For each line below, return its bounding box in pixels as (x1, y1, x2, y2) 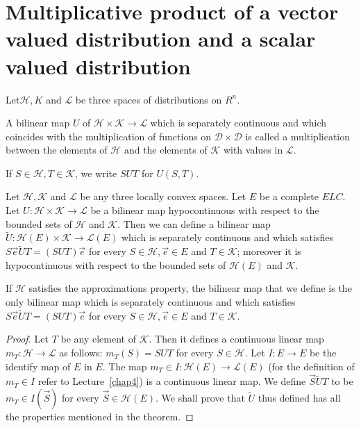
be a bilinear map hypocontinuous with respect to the (90, 203, 319, 217)
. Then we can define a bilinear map (117, 216, 271, 231)
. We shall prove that (156, 390, 245, 405)
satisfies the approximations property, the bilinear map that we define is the (28, 281, 352, 295)
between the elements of (6, 142, 108, 157)
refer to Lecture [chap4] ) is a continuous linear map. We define (37, 374, 306, 388)
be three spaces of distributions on (75, 92, 222, 106)
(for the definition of (268, 359, 355, 373)
